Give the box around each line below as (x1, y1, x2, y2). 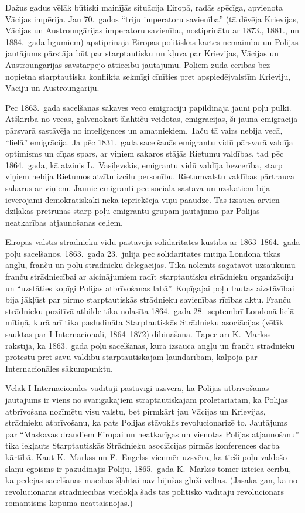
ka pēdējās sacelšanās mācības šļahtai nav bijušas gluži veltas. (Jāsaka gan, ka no (5, 474, 298, 486)
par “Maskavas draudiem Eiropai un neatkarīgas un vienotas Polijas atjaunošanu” (5, 427, 299, 440)
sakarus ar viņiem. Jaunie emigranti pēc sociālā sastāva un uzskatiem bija (5, 181, 270, 193)
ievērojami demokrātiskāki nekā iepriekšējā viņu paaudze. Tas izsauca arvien (5, 193, 280, 205)
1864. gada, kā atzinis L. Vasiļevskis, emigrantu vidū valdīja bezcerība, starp (5, 158, 283, 171)
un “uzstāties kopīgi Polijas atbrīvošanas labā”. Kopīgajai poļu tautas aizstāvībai (5, 281, 294, 294)
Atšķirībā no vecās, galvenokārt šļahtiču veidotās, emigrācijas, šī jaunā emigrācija (5, 113, 298, 125)
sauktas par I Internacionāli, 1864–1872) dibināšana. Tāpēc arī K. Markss (5, 328, 271, 340)
